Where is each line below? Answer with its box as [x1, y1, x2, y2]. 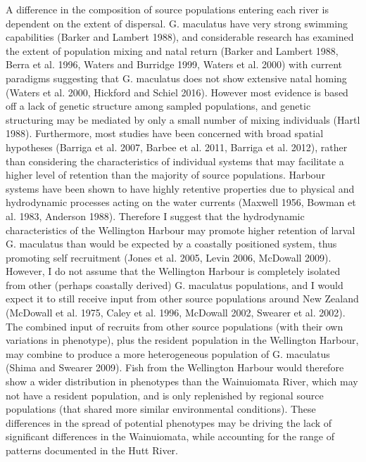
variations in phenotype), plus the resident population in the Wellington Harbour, [6, 333, 359, 347]
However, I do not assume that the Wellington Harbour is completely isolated [6, 264, 341, 278]
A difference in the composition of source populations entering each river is [6, 2, 329, 16]
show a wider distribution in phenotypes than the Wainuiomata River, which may [6, 374, 358, 389]
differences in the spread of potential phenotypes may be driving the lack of [6, 415, 332, 430]
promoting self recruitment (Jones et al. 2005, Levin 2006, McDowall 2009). [6, 250, 332, 264]
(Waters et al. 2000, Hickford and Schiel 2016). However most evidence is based [6, 84, 348, 99]
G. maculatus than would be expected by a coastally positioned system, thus [6, 236, 337, 251]
